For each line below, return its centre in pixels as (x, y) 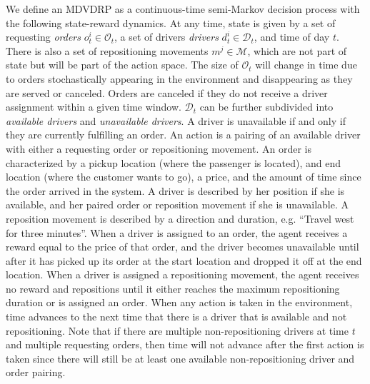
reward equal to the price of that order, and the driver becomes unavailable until (182, 247)
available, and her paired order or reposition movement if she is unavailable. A (177, 204)
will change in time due (306, 65)
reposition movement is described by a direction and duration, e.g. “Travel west (180, 218)
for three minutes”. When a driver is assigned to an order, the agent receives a (177, 232)
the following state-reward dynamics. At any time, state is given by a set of (171, 22)
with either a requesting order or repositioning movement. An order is (159, 148)
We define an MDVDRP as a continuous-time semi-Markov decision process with (183, 9)
